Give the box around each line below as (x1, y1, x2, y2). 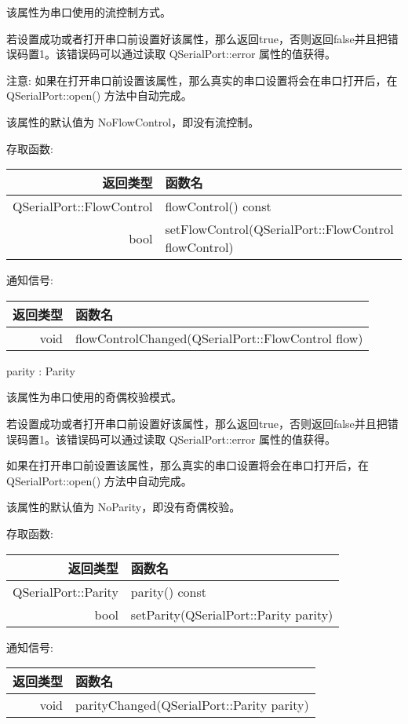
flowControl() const (165, 197, 271, 216)
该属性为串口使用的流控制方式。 (6, 4, 171, 20)
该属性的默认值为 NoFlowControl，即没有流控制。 (6, 113, 260, 130)
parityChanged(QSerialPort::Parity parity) (75, 696, 309, 715)
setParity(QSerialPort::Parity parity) (130, 605, 333, 623)
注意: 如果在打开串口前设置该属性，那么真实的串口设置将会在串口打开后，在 (6, 71, 398, 88)
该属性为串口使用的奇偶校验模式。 (6, 389, 182, 405)
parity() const (130, 582, 207, 601)
